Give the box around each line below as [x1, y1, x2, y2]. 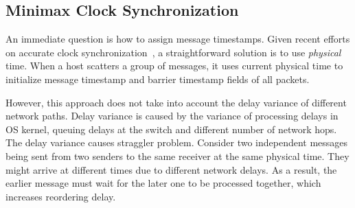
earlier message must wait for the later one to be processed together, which [5, 176, 321, 190]
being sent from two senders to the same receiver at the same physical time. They [5, 148, 350, 163]
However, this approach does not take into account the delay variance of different [5, 95, 347, 109]
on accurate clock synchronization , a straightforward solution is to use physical [5, 45, 341, 59]
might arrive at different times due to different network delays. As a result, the [5, 162, 337, 176]
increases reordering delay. [5, 189, 116, 203]
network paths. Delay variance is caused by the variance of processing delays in [5, 108, 339, 123]
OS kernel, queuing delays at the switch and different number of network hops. [5, 122, 337, 136]
